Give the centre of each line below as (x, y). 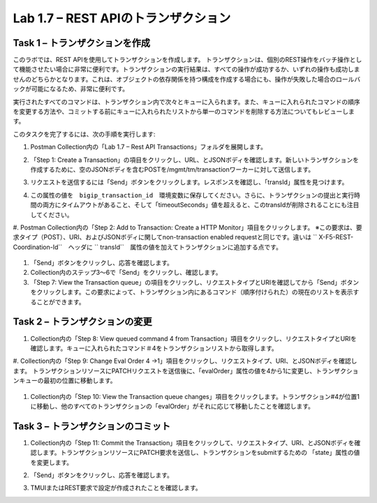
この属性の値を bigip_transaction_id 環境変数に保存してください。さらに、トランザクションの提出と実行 (192, 195)
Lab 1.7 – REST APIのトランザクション (122, 18)
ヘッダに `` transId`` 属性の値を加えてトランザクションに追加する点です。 (175, 247)
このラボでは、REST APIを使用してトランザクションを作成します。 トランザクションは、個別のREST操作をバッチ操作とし (187, 60)
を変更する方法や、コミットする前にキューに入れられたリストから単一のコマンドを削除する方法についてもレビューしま (184, 112)
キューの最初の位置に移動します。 (67, 381)
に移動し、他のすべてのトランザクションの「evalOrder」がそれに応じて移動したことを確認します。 (172, 406)
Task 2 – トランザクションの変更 (83, 322)
